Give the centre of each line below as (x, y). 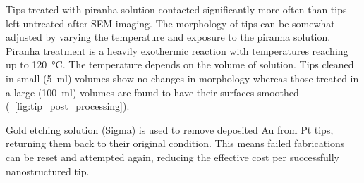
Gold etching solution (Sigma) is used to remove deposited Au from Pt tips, (170, 129)
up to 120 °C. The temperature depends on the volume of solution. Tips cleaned (180, 64)
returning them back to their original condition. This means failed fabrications (175, 143)
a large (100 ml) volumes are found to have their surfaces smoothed (152, 92)
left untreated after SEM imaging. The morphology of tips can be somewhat (170, 23)
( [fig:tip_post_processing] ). (68, 106)
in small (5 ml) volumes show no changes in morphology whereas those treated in (182, 78)
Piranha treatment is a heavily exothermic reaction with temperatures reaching (177, 50)
